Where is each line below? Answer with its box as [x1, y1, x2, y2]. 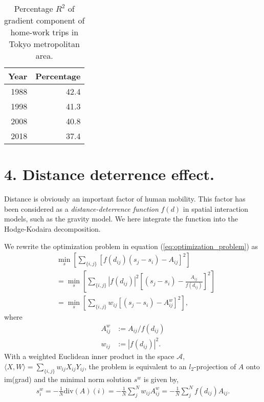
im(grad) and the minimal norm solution [4, 373, 132, 384]
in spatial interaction [183, 203, 249, 214]
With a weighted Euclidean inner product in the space [4, 351, 174, 362]
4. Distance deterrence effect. [4, 164, 214, 185]
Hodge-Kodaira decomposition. [4, 223, 101, 234]
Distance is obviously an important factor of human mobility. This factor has [4, 193, 246, 204]
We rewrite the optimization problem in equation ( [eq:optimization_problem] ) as [4, 240, 258, 251]
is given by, [143, 373, 179, 384]
